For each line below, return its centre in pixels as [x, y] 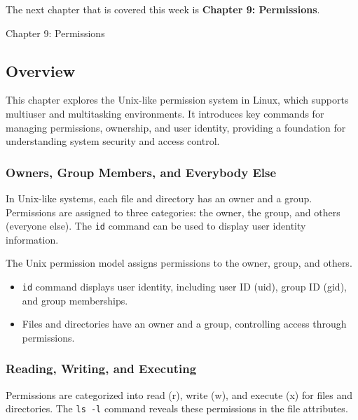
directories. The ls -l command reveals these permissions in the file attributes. [177, 408]
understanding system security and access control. [113, 141]
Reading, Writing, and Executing [101, 369]
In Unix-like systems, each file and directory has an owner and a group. [159, 198]
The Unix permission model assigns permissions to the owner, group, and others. [179, 263]
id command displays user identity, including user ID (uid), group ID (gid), [184, 287]
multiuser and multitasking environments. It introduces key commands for [165, 113]
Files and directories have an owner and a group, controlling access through [184, 324]
